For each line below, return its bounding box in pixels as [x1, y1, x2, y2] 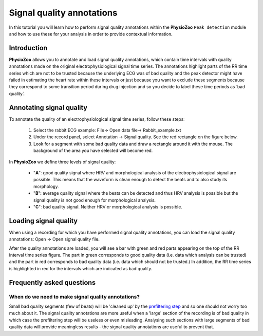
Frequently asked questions [9, 278, 96, 287]
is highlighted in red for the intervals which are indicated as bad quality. [9, 265, 152, 271]
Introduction [9, 44, 48, 52]
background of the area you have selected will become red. [33, 148, 153, 153]
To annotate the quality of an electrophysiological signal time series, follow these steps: [9, 116, 185, 122]
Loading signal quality [9, 217, 78, 225]
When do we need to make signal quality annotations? [9, 293, 140, 300]
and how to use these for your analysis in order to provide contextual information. [9, 31, 173, 37]
